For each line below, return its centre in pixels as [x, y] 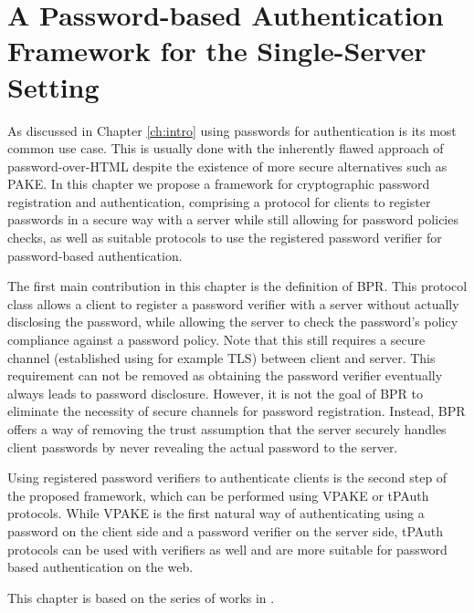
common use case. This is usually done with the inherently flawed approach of [226, 148]
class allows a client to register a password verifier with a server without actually [233, 303]
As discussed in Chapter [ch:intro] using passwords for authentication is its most [232, 130]
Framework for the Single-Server [217, 51]
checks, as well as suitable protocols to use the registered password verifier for [225, 238]
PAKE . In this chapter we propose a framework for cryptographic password [219, 184]
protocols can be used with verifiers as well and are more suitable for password [227, 549]
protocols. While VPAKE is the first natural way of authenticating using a [216, 513]
